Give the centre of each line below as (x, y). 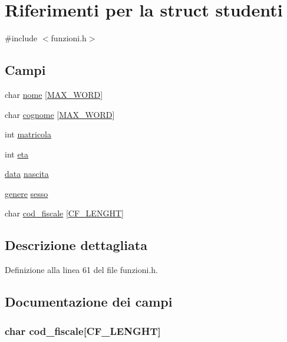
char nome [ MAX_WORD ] (54, 94)
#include (21, 38)
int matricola (28, 134)
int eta (17, 154)
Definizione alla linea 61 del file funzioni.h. (82, 270)
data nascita (27, 174)
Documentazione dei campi (89, 302)
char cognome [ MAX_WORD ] (60, 114)
